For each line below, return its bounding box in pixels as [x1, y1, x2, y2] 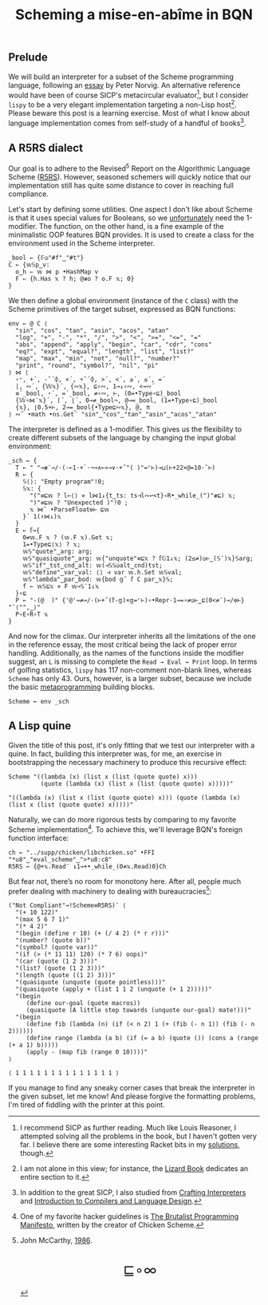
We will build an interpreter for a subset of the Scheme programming [8, 72, 234, 81]
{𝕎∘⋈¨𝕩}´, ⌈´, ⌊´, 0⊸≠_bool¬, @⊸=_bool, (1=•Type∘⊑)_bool [15, 396, 218, 404]
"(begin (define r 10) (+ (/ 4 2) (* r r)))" [15, 929, 170, 938]
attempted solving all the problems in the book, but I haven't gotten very [19, 1131, 258, 1141]
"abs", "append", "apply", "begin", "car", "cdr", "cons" [15, 341, 213, 349]
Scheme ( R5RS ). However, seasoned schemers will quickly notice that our [8, 172, 251, 182]
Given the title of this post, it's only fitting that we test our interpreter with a [8, 740, 255, 750]
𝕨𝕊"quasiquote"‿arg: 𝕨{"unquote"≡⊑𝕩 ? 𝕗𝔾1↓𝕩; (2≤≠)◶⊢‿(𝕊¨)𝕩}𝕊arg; [22, 554, 254, 563]
